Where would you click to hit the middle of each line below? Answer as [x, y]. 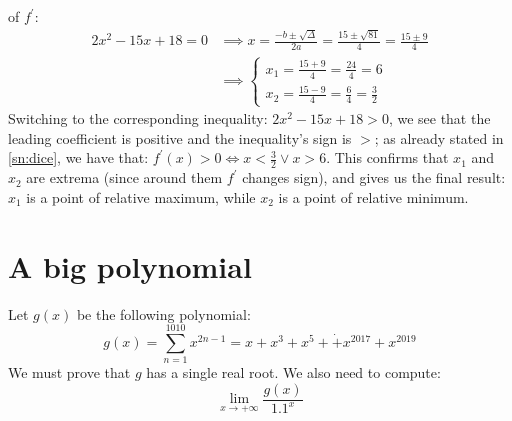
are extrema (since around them [124, 177]
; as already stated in [439, 137]
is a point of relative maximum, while [141, 196]
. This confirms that [387, 157]
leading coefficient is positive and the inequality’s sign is [180, 137]
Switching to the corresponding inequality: [138, 118]
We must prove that [69, 372]
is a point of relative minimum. [373, 196]
